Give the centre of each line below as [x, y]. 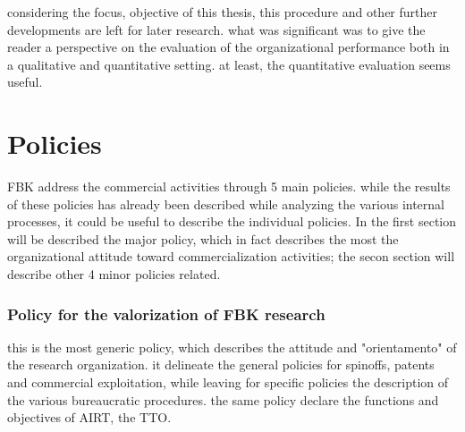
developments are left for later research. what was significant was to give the [216, 29]
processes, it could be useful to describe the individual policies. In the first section [232, 221]
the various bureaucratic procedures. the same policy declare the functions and [223, 399]
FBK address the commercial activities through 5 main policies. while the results [229, 186]
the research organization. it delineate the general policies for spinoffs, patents [221, 364]
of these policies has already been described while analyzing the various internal [226, 203]
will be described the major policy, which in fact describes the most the [203, 238]
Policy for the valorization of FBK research [166, 313]
